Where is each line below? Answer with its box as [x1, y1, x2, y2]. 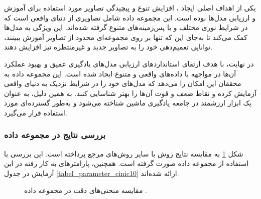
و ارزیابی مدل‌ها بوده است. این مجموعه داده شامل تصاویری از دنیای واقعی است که [4, 12, 255, 22]
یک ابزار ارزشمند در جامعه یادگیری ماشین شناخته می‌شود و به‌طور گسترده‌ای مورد [4, 97, 251, 108]
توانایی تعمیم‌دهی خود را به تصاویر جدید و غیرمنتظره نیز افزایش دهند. [4, 41, 213, 52]
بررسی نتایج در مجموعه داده [4, 128, 106, 141]
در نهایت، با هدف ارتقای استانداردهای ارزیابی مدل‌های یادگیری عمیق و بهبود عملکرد [4, 58, 254, 68]
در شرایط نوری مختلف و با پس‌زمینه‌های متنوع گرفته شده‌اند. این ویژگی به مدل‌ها [4, 22, 248, 32]
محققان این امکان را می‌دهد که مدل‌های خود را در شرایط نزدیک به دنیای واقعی [4, 78, 241, 88]
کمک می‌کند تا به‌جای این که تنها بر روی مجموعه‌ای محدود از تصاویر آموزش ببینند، [4, 31, 247, 42]
